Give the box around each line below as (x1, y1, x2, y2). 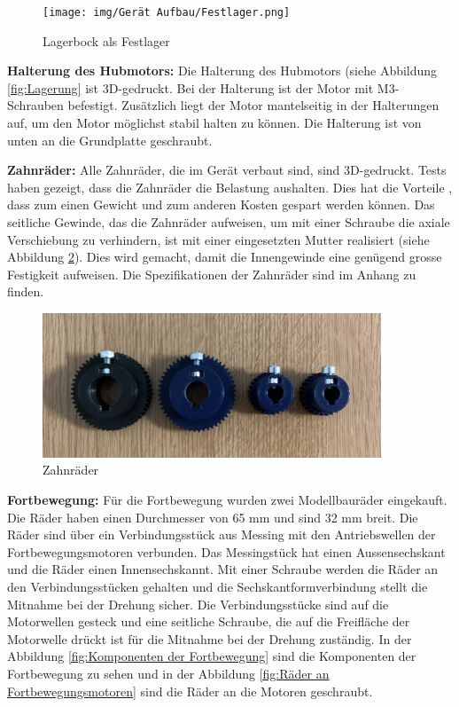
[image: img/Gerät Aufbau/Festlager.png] (43, 6, 291, 19)
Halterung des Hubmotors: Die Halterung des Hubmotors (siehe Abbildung (7, 61, 438, 80)
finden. (7, 282, 44, 301)
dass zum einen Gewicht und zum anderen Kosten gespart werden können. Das (7, 195, 435, 214)
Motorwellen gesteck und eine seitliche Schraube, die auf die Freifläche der (7, 612, 410, 631)
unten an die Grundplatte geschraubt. (7, 130, 213, 149)
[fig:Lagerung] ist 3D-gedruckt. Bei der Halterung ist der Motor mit (7, 78, 374, 97)
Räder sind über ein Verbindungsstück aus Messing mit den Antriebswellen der (7, 525, 436, 544)
